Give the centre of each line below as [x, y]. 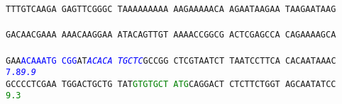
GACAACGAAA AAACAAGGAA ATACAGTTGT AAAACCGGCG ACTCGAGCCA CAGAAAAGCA [171, 35]
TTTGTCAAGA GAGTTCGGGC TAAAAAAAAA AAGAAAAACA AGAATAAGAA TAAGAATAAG [171, 9]
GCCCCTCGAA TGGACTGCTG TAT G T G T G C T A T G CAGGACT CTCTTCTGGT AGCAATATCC [171, 84]
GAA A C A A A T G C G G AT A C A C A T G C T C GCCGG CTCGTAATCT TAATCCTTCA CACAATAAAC [171, 60]
